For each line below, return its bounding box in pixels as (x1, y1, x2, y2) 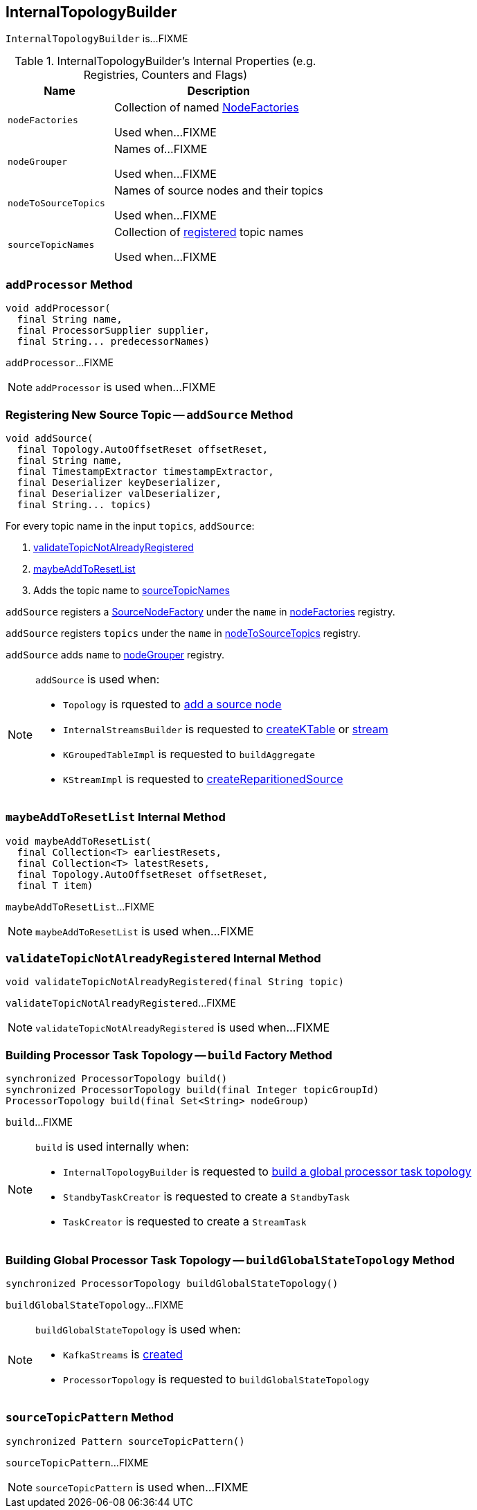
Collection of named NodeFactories (114, 100, 299, 115)
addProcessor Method (6, 277, 133, 291)
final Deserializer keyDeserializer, (17, 476, 222, 488)
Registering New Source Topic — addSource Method (6, 407, 294, 422)
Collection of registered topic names (114, 225, 304, 240)
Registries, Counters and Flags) (83, 68, 248, 82)
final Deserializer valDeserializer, (17, 487, 222, 499)
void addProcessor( (6, 303, 111, 314)
